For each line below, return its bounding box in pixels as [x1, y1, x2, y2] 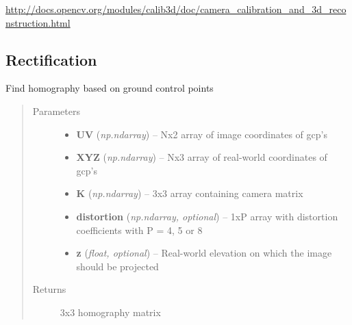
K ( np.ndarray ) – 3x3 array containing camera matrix [76, 186, 303, 200]
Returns [32, 282, 66, 296]
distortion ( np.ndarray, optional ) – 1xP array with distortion [76, 209, 338, 223]
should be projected [76, 259, 159, 273]
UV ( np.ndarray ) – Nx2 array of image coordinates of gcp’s [76, 127, 327, 141]
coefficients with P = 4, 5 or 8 [76, 222, 203, 237]
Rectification [5, 49, 97, 70]
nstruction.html [5, 15, 71, 29]
